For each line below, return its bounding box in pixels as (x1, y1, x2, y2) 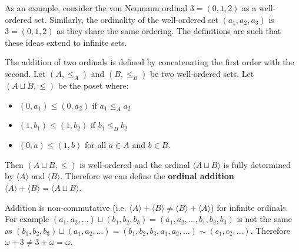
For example (5, 213, 49, 225)
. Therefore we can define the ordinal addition (60, 170, 234, 182)
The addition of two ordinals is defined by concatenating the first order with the (5, 56, 294, 68)
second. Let (5, 67, 46, 79)
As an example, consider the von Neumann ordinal (5, 2, 188, 14)
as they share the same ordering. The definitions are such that (57, 25, 281, 37)
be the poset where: (58, 79, 129, 91)
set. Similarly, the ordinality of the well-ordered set (34, 13, 218, 25)
